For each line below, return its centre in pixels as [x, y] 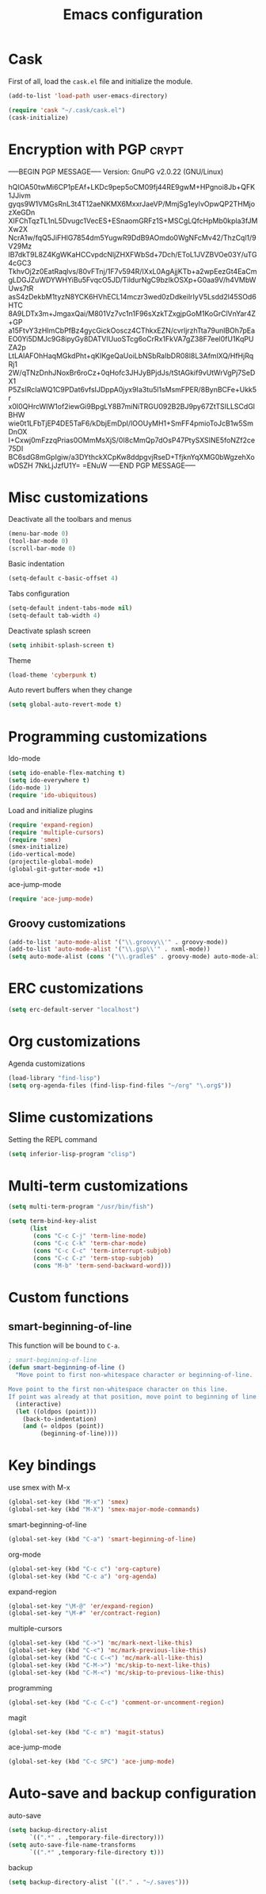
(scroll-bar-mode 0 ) [42, 549]
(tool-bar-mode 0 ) [38, 542]
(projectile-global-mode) [51, 862]
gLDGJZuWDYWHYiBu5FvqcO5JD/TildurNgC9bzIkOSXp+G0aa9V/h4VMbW [132, 280]
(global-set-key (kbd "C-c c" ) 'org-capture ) [84, 1569]
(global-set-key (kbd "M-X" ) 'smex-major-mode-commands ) [104, 1510]
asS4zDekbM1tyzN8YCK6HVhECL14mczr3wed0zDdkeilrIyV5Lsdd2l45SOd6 [133, 296]
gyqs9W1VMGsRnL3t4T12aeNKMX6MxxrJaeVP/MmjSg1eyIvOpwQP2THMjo [132, 203]
